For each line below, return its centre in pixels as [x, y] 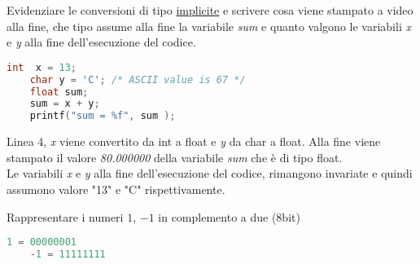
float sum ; [59, 92]
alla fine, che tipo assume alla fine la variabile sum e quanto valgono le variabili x [209, 26]
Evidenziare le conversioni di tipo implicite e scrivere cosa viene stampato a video [210, 10]
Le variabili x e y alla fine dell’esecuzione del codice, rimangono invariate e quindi [210, 173]
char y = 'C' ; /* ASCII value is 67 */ [138, 79]
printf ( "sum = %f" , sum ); [103, 116]
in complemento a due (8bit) [229, 216]
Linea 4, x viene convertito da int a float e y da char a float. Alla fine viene [194, 141]
